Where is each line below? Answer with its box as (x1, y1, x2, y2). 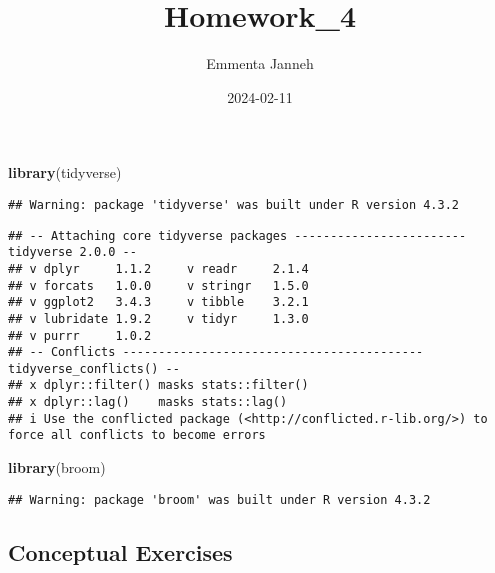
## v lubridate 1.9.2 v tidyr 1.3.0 (8, 311, 309, 326)
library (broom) (8, 457, 106, 478)
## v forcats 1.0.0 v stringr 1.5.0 (8, 278, 309, 293)
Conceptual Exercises (8, 536, 233, 567)
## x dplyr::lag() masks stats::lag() (8, 395, 288, 410)
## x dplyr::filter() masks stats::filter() (8, 378, 309, 393)
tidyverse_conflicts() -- (8, 361, 180, 376)
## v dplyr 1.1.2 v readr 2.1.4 (8, 261, 309, 276)
